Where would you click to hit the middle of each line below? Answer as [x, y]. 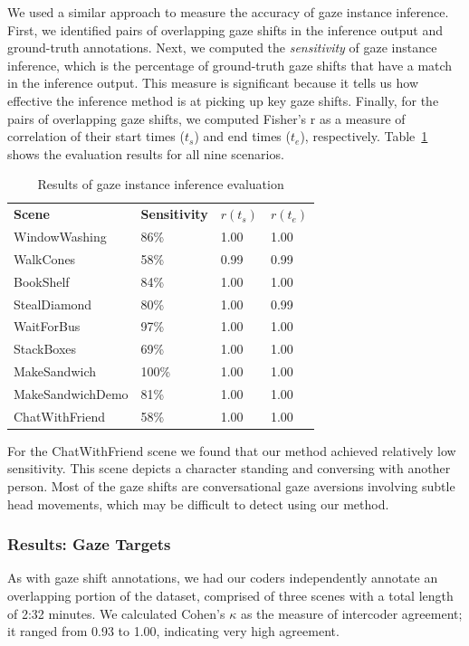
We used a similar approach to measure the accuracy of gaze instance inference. [228, 12]
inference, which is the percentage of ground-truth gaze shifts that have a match [230, 65]
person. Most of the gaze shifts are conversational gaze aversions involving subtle [231, 486]
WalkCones [45, 258]
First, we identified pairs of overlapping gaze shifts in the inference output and [225, 29]
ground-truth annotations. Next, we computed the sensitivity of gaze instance [222, 47]
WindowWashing [60, 237]
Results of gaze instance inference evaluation [161, 184]
